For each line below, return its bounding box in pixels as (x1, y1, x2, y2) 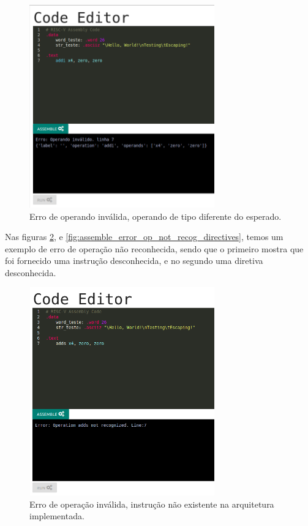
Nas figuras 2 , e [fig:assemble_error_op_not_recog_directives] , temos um (5, 230, 284, 243)
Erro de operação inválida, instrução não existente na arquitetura (29, 497, 274, 510)
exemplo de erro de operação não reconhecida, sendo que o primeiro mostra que (5, 242, 304, 255)
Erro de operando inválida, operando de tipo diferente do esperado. (29, 209, 282, 222)
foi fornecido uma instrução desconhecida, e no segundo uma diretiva (5, 254, 263, 267)
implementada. (29, 509, 85, 522)
